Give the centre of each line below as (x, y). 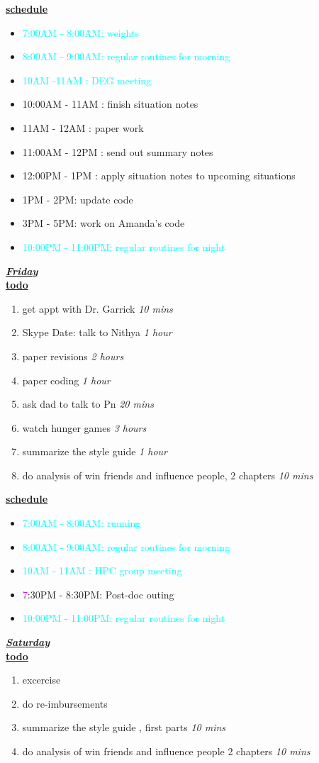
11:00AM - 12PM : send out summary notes (118, 151)
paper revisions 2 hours (73, 356)
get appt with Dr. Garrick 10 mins (97, 308)
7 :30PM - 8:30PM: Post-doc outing (98, 594)
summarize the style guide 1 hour (95, 451)
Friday (22, 271)
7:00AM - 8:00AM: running (82, 523)
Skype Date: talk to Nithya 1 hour (97, 332)
